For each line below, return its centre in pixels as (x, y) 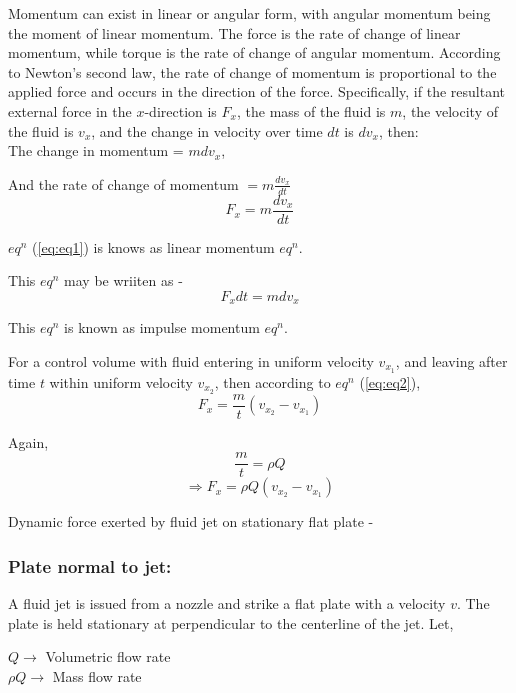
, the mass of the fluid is (311, 110)
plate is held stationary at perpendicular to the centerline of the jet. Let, (231, 622)
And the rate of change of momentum (123, 183)
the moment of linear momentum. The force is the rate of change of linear (234, 32)
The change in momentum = (96, 150)
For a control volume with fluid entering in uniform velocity (191, 360)
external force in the (70, 110)
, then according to (272, 381)
